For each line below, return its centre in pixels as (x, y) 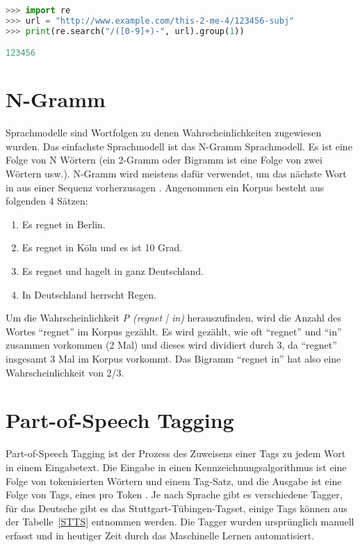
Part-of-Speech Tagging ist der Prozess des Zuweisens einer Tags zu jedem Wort (176, 453)
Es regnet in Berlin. (64, 224)
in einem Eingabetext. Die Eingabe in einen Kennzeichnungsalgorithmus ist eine (176, 467)
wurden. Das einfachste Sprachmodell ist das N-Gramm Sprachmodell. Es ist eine (179, 146)
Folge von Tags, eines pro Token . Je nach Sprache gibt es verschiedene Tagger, (174, 494)
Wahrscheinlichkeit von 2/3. (65, 372)
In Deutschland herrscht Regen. (89, 294)
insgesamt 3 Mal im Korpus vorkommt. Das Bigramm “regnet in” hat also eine (173, 358)
